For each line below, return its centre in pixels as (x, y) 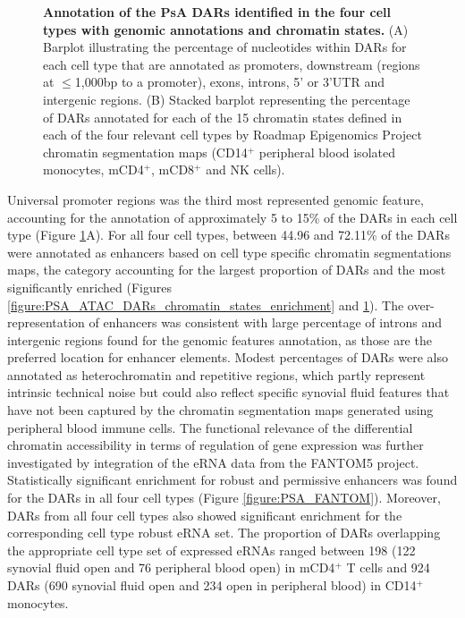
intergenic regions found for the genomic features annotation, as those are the (220, 339)
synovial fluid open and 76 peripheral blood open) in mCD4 (171, 567)
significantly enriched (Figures (90, 287)
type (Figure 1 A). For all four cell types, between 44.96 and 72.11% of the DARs (228, 235)
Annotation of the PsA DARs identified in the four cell (217, 12)
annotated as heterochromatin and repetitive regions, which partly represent (216, 374)
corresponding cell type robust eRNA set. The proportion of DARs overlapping (224, 533)
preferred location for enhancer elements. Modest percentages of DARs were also (228, 357)
